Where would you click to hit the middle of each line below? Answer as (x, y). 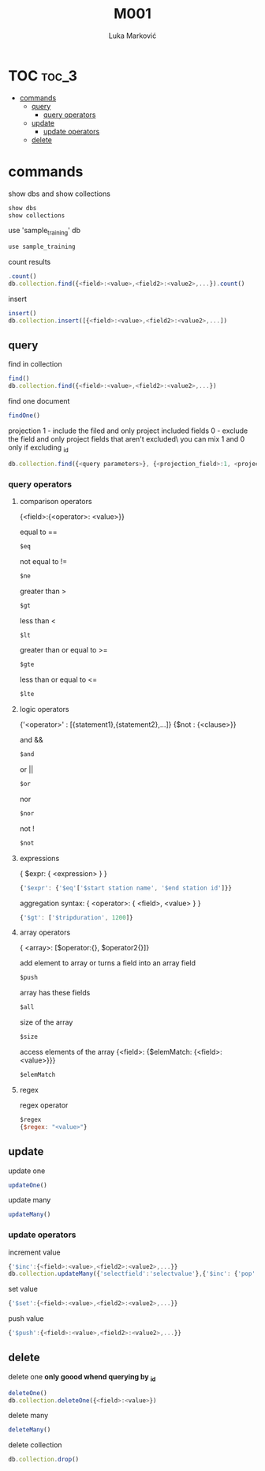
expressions (39, 858)
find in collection (35, 364)
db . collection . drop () (44, 1460)
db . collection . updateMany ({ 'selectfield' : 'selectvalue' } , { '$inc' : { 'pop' (132, 1274)
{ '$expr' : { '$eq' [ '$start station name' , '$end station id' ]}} (126, 888)
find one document (39, 401)
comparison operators (56, 501)
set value (23, 1289)
